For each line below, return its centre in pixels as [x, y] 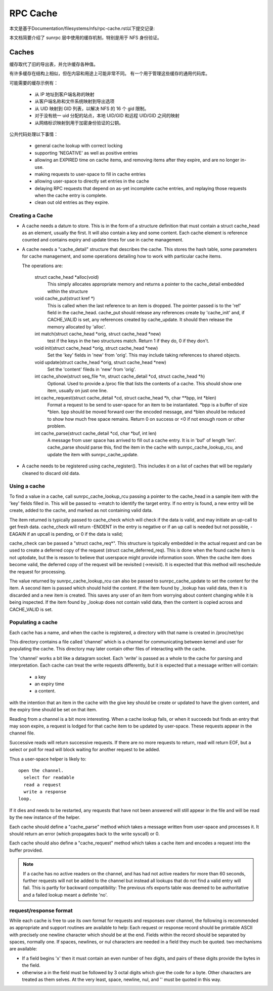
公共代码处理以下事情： [34, 134]
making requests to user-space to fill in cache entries [90, 174]
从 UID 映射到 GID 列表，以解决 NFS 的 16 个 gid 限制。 [92, 108]
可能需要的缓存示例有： [34, 83]
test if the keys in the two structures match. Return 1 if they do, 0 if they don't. [128, 341]
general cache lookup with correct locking [79, 146]
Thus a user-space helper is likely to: [48, 759]
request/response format [41, 910]
